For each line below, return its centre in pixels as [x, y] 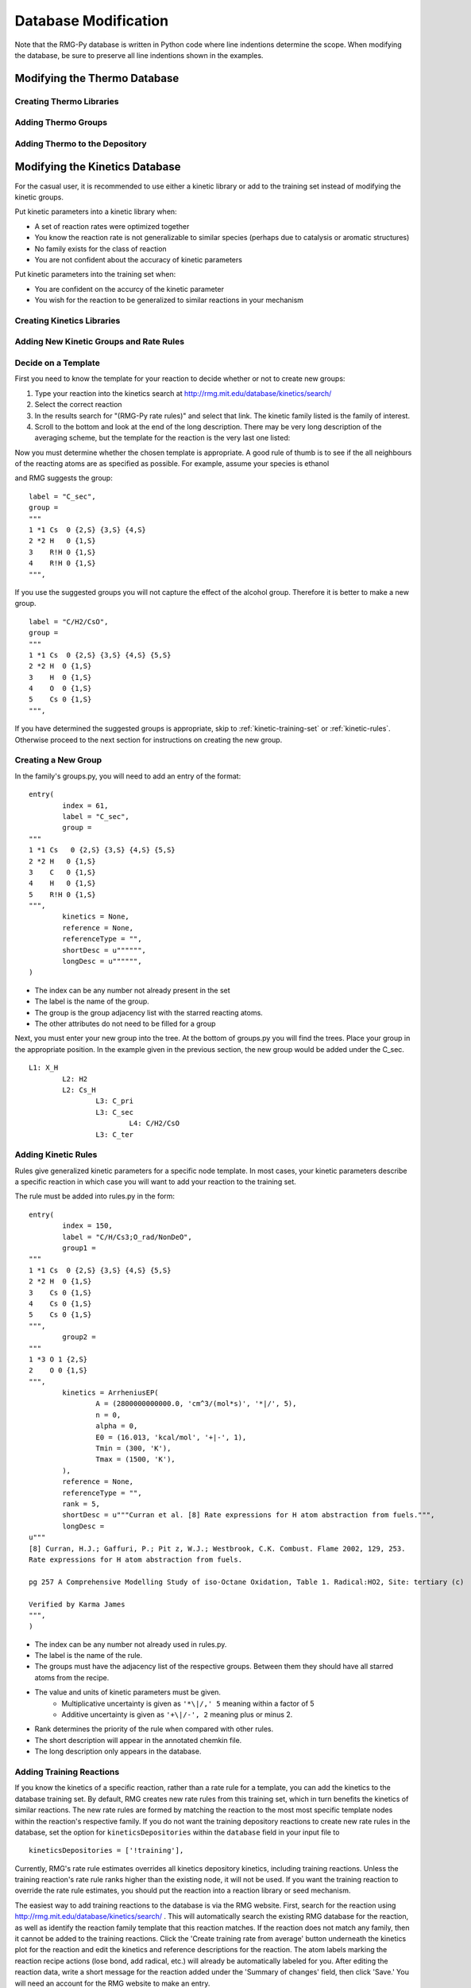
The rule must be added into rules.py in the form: [95, 1196]
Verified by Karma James [77, 1604]
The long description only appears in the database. [118, 1751]
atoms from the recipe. [72, 1677]
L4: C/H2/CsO [154, 1124]
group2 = [79, 1337]
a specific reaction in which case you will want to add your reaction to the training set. [156, 1182]
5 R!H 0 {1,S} [62, 894]
